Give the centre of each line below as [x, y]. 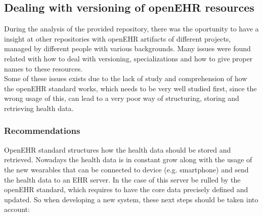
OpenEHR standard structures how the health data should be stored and [118, 149]
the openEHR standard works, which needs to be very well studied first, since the [130, 88]
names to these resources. [43, 68]
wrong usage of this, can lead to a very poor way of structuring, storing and [122, 98]
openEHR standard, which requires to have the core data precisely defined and [126, 189]
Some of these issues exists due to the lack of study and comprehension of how [126, 78]
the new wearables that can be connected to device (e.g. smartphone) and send [126, 169]
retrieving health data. [39, 108]
